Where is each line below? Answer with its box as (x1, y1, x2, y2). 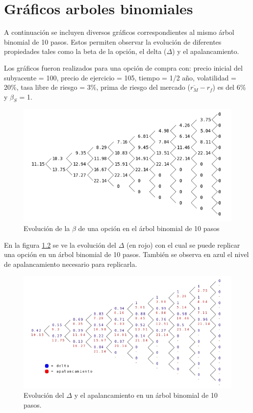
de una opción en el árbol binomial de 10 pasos (78, 223, 220, 233)
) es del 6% (212, 82, 246, 92)
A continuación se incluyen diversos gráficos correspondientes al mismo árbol (4, 27, 234, 37)
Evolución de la (24, 223, 70, 233)
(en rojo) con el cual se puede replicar (126, 239, 240, 250)
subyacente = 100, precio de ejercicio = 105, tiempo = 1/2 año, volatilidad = (4, 72, 236, 82)
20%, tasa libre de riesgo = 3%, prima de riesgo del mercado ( (4, 82, 190, 92)
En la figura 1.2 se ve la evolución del (4, 239, 116, 250)
